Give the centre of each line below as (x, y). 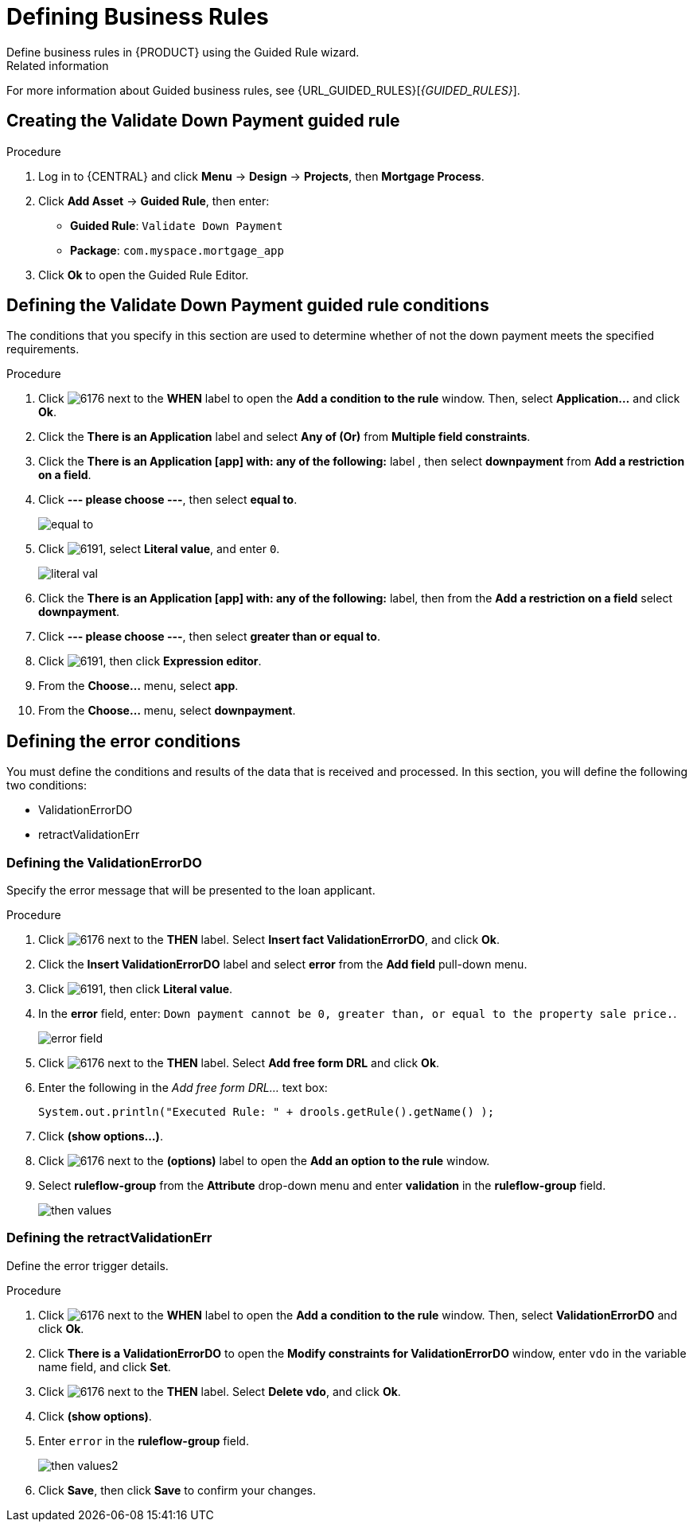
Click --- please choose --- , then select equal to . (168, 500)
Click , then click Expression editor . (150, 661)
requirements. (43, 349)
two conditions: (47, 785)
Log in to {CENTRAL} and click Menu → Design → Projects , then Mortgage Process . (261, 176)
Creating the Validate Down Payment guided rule (203, 121)
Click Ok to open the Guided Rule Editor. (144, 275)
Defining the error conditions (124, 741)
